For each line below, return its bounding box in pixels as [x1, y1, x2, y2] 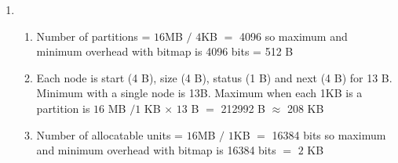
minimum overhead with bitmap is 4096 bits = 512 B [36, 43, 294, 60]
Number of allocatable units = [36, 126, 184, 143]
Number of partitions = [36, 27, 151, 44]
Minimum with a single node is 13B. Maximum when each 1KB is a [36, 85, 363, 101]
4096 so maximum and [239, 27, 348, 44]
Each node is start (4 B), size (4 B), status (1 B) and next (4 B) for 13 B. [36, 69, 393, 85]
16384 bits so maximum [272, 126, 386, 143]
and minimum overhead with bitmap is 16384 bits [36, 142, 276, 158]
